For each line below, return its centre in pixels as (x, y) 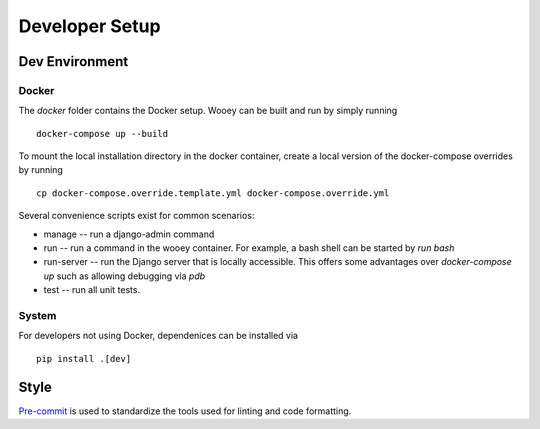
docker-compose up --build (102, 133)
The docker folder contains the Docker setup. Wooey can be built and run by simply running (208, 111)
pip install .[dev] (84, 358)
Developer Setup (89, 26)
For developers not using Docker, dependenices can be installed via (158, 336)
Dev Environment (73, 61)
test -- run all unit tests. (91, 290)
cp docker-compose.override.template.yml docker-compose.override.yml (213, 193)
